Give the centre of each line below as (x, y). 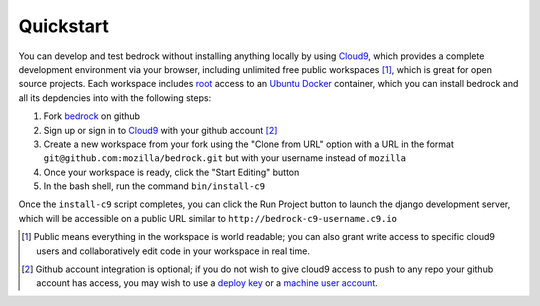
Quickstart (64, 26)
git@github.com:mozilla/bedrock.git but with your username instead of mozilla (225, 158)
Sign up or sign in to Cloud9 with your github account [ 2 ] (160, 130)
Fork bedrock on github (91, 116)
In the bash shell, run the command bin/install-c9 (154, 186)
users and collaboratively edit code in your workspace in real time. (173, 251)
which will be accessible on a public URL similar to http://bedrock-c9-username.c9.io (208, 218)
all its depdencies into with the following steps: (115, 97)
